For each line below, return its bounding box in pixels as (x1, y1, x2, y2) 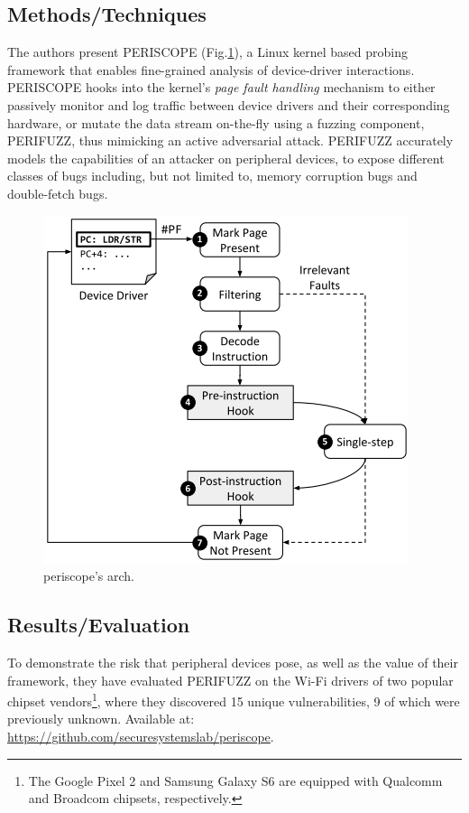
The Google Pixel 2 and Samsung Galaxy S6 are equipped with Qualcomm (28, 771, 443, 790)
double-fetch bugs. (7, 183, 108, 202)
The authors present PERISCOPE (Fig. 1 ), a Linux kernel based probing (7, 42, 408, 61)
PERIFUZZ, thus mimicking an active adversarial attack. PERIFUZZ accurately (7, 131, 454, 150)
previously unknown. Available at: (7, 709, 195, 728)
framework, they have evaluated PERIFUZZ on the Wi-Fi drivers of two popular (7, 670, 454, 689)
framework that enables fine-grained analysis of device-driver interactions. (7, 60, 415, 79)
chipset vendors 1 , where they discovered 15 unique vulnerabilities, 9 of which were (7, 689, 460, 710)
